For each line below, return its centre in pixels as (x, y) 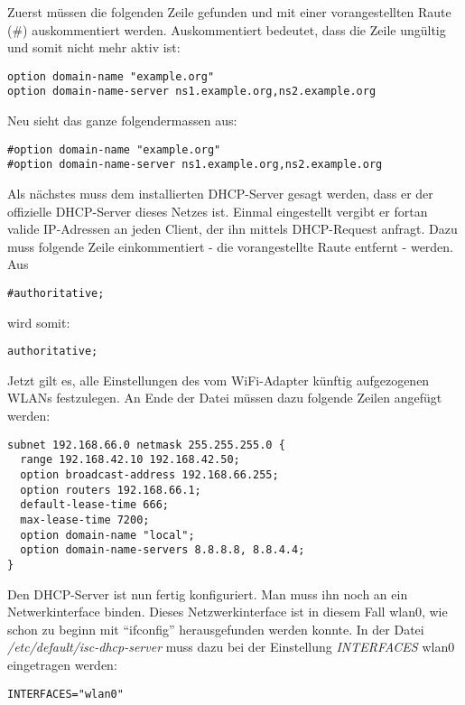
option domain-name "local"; (107, 535)
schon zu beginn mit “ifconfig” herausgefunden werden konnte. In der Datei (216, 629)
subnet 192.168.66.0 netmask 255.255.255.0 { (146, 445)
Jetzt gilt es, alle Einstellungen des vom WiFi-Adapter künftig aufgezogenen (219, 380)
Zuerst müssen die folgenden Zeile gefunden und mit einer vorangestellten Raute (229, 12)
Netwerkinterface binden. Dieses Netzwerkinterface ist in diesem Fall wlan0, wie (228, 612)
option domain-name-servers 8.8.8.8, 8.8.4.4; (163, 550)
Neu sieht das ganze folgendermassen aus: (122, 121)
